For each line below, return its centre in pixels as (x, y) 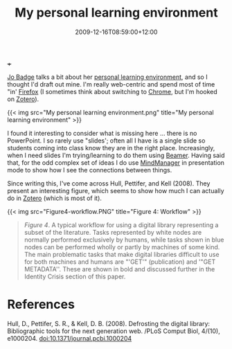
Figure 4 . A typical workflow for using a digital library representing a (121, 225)
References (41, 304)
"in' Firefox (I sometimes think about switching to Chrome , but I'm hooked (113, 91)
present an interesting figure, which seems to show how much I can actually (116, 190)
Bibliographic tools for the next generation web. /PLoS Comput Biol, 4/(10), (114, 331)
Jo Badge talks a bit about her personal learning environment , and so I (107, 77)
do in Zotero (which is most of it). (55, 198)
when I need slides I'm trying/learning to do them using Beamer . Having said (116, 155)
